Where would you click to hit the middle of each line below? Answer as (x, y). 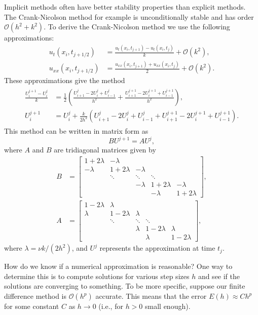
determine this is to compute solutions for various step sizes (97, 276)
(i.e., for (111, 306)
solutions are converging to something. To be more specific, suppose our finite (125, 286)
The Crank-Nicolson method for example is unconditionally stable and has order (129, 16)
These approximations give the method (65, 80)
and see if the (219, 276)
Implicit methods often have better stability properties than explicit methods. (125, 7)
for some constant (32, 306)
